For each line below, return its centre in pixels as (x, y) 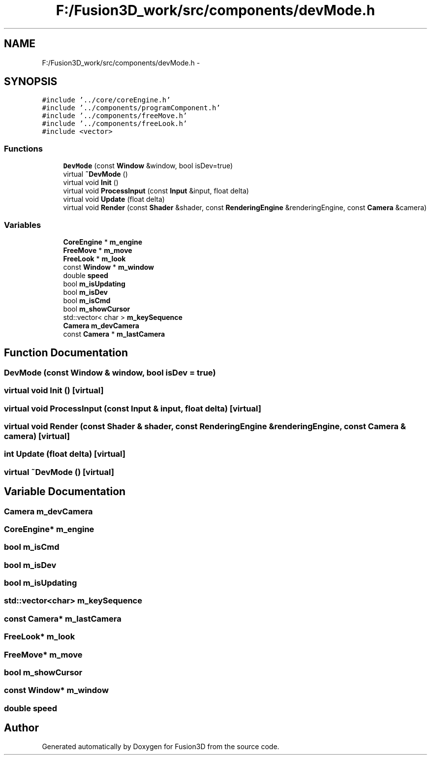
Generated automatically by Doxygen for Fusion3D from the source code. (161, 747)
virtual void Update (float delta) (114, 199)
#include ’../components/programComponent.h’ (131, 108)
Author (21, 728)
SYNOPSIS (31, 82)
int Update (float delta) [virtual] (65, 454)
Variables (23, 225)
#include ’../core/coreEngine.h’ (106, 100)
